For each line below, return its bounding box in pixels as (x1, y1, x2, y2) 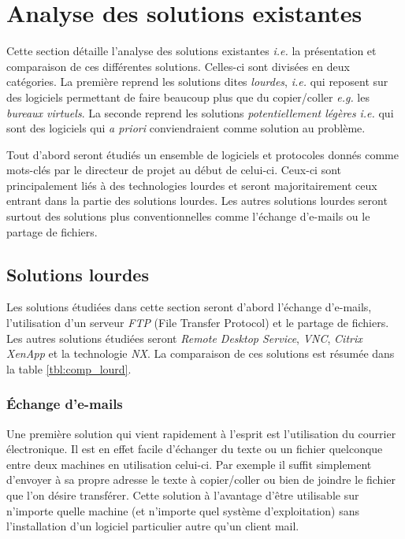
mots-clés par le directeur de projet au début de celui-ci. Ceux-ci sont (6, 162, 342, 178)
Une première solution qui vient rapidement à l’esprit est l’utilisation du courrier (6, 425, 396, 441)
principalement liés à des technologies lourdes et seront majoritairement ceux (6, 177, 377, 193)
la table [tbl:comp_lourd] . (6, 360, 132, 377)
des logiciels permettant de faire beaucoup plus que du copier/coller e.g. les (6, 88, 370, 105)
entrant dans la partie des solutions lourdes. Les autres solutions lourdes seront (6, 192, 388, 209)
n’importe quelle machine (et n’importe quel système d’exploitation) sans (6, 502, 359, 519)
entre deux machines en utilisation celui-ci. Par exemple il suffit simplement (6, 455, 372, 472)
